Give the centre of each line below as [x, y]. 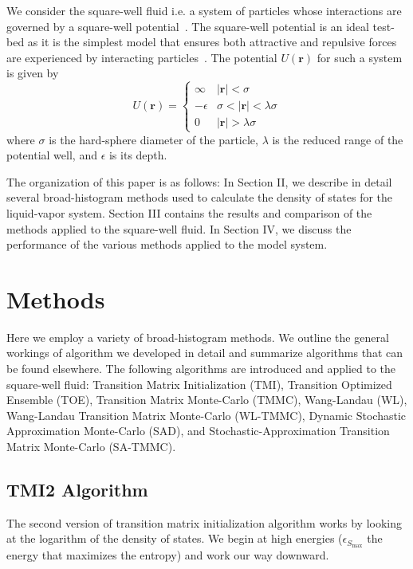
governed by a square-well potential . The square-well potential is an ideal [188, 26]
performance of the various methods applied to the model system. [167, 244]
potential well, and [52, 155]
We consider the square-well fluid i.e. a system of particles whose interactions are [204, 10]
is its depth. [138, 155]
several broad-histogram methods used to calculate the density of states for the [200, 197]
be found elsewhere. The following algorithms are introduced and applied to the [201, 369]
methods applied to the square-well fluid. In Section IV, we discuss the [179, 228]
